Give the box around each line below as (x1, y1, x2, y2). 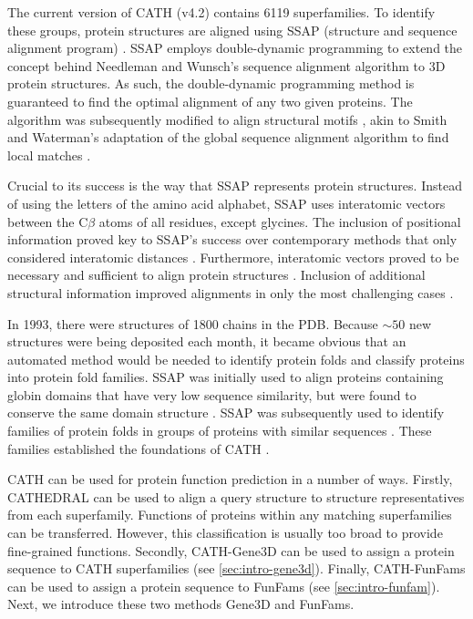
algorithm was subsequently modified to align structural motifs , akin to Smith (7, 109, 447, 129)
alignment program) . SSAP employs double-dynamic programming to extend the (7, 38, 463, 57)
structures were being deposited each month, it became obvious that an (7, 332, 406, 351)
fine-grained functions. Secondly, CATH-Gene (7, 541, 261, 560)
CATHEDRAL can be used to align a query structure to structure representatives (7, 487, 465, 506)
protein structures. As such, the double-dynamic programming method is (7, 74, 415, 93)
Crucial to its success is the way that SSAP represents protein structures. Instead (7, 176, 462, 195)
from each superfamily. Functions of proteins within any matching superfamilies (7, 505, 452, 524)
